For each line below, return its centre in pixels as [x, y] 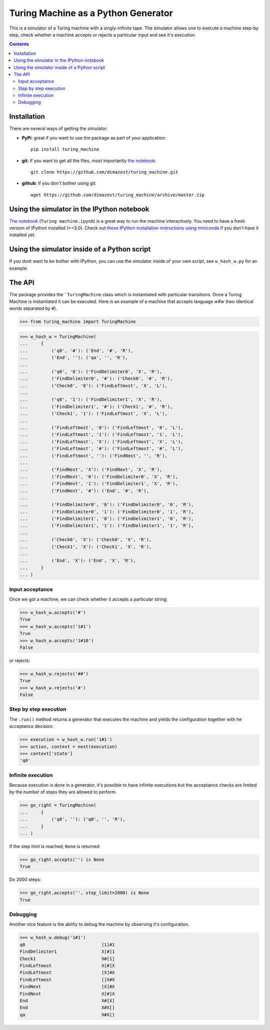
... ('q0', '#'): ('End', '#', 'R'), [76, 351]
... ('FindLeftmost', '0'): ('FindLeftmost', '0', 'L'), [101, 428]
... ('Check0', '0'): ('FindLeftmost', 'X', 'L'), [93, 386]
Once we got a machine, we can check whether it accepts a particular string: [88, 599]
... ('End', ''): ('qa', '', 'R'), [74, 358]
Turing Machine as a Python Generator [91, 13]
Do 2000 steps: [25, 880]
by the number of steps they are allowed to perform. [63, 792]
